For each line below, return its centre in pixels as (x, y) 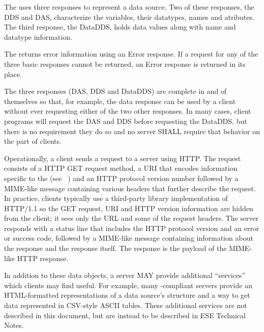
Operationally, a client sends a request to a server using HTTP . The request (123, 158)
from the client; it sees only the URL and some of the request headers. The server (131, 218)
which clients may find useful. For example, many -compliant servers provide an (128, 285)
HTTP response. (43, 258)
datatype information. (38, 36)
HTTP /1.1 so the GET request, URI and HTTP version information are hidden (129, 208)
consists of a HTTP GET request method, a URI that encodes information (121, 168)
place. (13, 74)
